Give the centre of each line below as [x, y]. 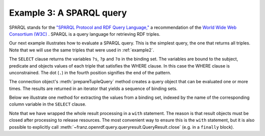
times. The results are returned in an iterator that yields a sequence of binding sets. [93, 89]
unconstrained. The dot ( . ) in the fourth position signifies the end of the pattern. [90, 72]
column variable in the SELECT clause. [48, 104]
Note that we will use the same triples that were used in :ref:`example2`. [82, 50]
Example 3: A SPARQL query [68, 13]
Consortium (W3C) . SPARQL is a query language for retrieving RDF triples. [85, 34]
